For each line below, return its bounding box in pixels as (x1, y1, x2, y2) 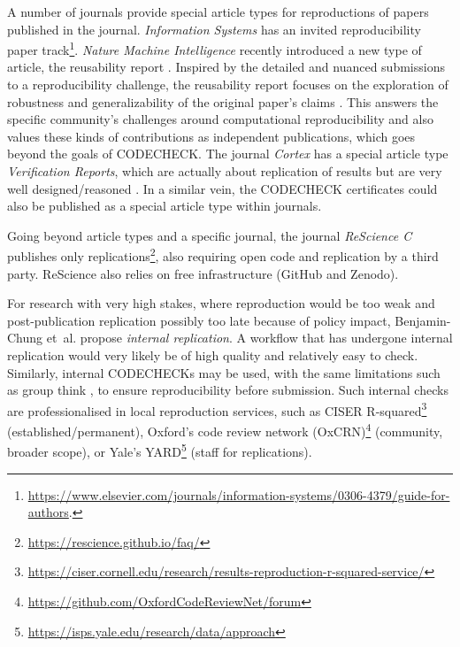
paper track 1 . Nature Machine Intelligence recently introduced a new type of (7, 38, 422, 58)
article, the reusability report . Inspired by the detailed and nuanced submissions (7, 58, 445, 76)
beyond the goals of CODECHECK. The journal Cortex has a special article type (7, 144, 448, 163)
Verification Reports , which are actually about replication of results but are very (7, 162, 442, 180)
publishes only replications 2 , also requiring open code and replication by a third (7, 244, 439, 266)
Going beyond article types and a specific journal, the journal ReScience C (7, 226, 412, 244)
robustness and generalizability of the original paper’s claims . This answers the (7, 92, 439, 111)
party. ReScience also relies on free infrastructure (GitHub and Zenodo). (7, 264, 399, 282)
